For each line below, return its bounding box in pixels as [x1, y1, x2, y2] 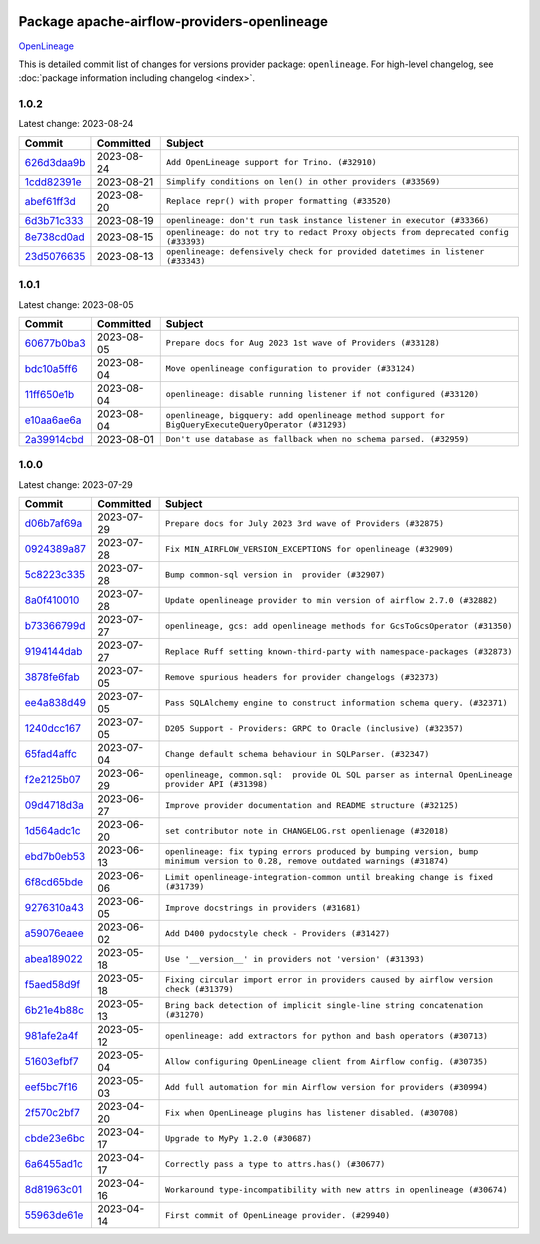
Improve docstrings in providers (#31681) [165, 902, 362, 913]
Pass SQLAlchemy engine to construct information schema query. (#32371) [165, 697, 509, 708]
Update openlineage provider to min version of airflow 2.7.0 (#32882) [165, 595, 499, 605]
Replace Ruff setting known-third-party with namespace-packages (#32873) [165, 646, 513, 657]
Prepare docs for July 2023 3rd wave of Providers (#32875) [165, 518, 445, 529]
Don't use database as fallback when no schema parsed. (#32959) [165, 434, 470, 445]
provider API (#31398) [165, 779, 269, 790]
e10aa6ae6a [24, 413, 82, 427]
